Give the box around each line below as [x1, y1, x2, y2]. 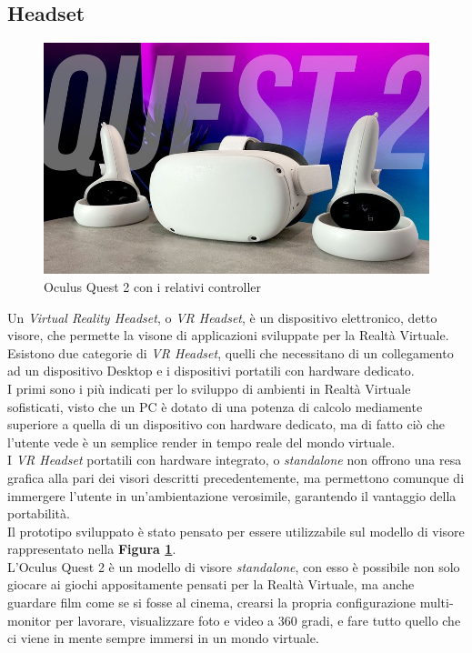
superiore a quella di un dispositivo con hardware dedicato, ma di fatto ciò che [7, 415, 446, 434]
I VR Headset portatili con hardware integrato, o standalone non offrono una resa [7, 450, 462, 469]
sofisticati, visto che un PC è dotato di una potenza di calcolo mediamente [7, 397, 423, 416]
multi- [419, 593, 454, 612]
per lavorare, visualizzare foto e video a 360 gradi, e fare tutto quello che [55, 610, 461, 629]
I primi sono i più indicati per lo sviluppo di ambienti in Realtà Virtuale [7, 378, 411, 397]
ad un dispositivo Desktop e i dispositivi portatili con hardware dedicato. [7, 361, 415, 380]
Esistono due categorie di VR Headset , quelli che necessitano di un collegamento [7, 343, 454, 362]
